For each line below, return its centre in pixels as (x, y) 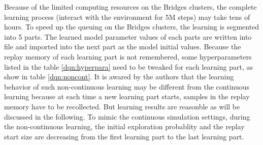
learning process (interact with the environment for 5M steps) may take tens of (127, 17)
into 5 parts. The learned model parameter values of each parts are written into (128, 36)
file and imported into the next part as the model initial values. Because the (123, 47)
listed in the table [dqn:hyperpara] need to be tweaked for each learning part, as (128, 66)
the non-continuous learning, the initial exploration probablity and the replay (124, 126)
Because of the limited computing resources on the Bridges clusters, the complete (130, 7)
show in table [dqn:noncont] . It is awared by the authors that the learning (119, 77)
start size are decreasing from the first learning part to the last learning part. (124, 136)
